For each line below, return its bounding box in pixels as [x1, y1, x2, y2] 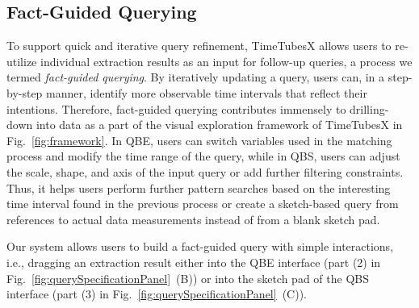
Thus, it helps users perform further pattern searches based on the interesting [6, 179, 391, 196]
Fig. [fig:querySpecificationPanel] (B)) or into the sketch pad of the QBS [6, 269, 369, 286]
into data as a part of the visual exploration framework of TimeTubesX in [36, 116, 403, 133]
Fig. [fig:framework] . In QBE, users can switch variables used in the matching [6, 131, 392, 148]
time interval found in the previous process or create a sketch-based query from [6, 195, 399, 212]
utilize [6, 52, 37, 69]
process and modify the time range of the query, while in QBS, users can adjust [6, 148, 400, 164]
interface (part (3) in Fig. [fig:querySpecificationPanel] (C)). [6, 285, 307, 302]
